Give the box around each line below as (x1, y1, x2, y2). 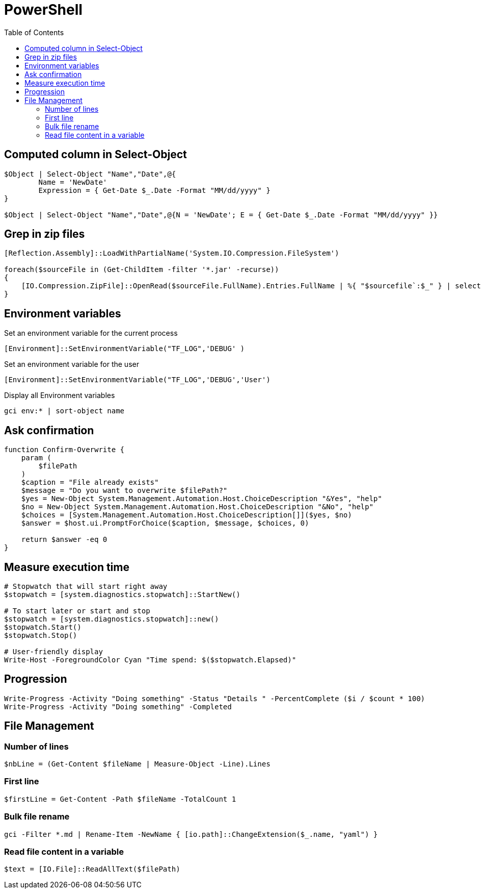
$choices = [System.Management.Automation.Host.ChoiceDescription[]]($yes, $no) (21, 511, 352, 519)
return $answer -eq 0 (21, 535, 108, 544)
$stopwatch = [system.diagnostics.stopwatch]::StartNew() (4, 590, 240, 599)
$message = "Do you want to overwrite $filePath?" (21, 486, 228, 495)
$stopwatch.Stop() (4, 631, 77, 639)
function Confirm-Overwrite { (4, 445, 125, 454)
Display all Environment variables (4, 391, 115, 400)
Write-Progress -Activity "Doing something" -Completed (4, 702, 232, 711)
